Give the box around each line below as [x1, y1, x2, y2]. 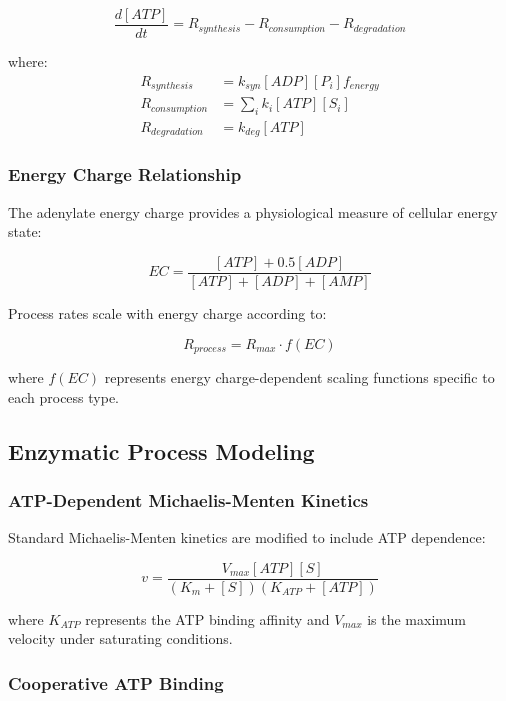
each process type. [8, 386, 120, 407]
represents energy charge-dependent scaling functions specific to [104, 366, 495, 387]
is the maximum [367, 608, 467, 629]
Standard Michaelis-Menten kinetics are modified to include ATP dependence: [8, 527, 486, 548]
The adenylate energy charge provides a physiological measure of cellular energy [8, 201, 498, 222]
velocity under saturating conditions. [8, 628, 233, 649]
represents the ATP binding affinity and [85, 608, 330, 629]
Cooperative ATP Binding [8, 670, 224, 695]
